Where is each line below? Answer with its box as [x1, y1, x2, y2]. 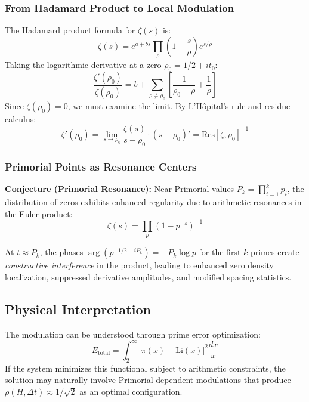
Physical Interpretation [5, 299, 151, 318]
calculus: [5, 112, 36, 125]
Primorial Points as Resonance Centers [5, 159, 197, 174]
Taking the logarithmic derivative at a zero [5, 58, 162, 71]
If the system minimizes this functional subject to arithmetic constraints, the [5, 361, 286, 374]
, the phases [39, 246, 84, 258]
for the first [199, 246, 241, 258]
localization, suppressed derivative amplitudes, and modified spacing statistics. [5, 270, 292, 283]
